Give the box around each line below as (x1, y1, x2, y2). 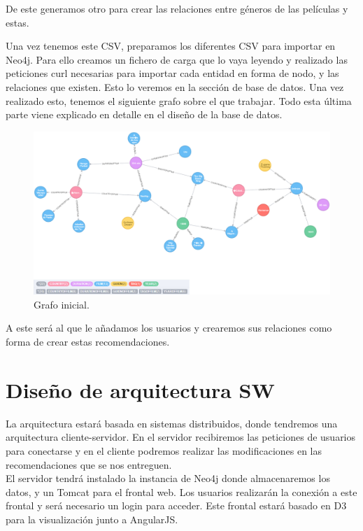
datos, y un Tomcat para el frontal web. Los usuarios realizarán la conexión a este (6, 484, 357, 499)
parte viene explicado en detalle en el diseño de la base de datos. (6, 107, 283, 122)
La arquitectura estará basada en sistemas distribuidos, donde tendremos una (6, 416, 338, 430)
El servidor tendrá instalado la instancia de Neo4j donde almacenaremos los (6, 471, 330, 486)
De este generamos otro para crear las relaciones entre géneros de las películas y (6, 1, 348, 15)
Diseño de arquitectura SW (6, 375, 275, 404)
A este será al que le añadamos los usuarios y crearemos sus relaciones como (6, 320, 332, 335)
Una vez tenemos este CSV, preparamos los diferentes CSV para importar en (6, 38, 336, 53)
